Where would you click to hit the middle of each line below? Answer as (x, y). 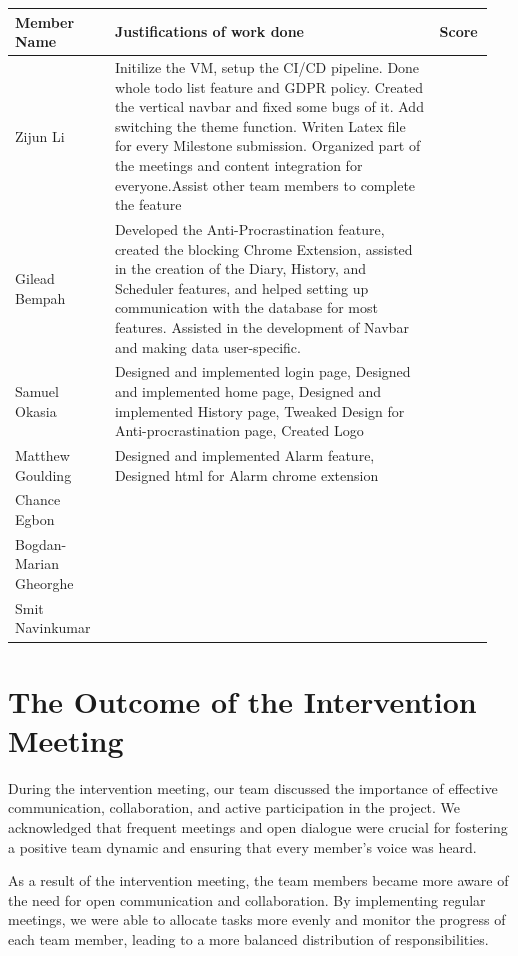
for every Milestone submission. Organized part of (267, 145)
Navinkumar (53, 627)
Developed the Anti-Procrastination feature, (249, 228)
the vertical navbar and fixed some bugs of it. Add (269, 106)
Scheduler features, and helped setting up (241, 287)
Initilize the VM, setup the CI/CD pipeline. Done (267, 66)
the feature (148, 204)
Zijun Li (40, 135)
